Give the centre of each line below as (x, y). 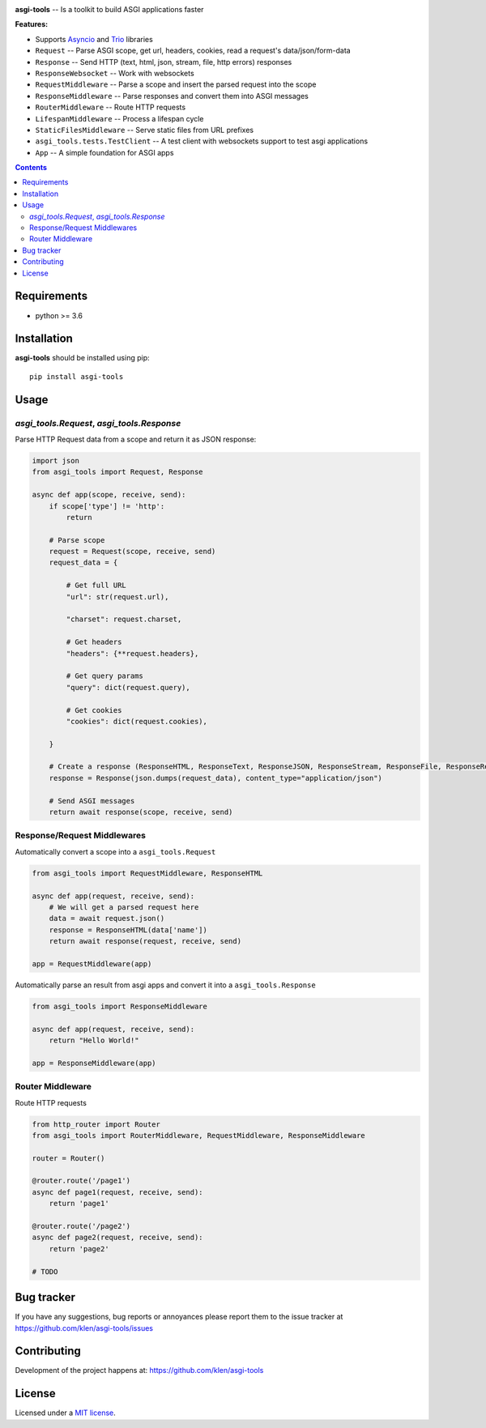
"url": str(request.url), (117, 597)
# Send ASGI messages (92, 801)
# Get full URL (96, 586)
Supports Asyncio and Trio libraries (94, 39)
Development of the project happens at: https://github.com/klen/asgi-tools (139, 1370)
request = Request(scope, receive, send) (132, 552)
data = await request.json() (107, 919)
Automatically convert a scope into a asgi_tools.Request (115, 851)
